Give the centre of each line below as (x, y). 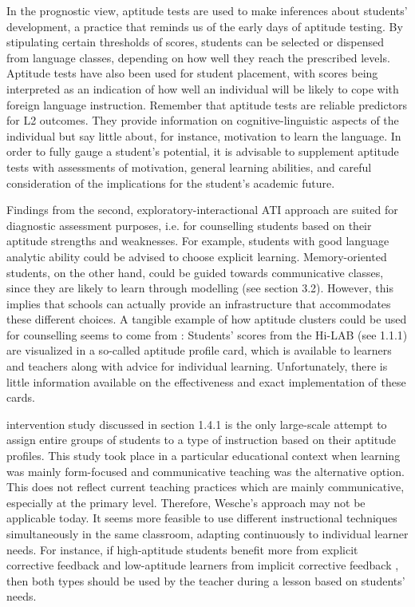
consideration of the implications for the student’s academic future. (171, 182)
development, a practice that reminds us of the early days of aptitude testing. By (205, 26)
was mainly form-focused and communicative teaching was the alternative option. (206, 471)
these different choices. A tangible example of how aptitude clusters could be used (207, 319)
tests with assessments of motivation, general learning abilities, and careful (189, 167)
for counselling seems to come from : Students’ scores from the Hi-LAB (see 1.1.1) (207, 334)
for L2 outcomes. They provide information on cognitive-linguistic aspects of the (203, 120)
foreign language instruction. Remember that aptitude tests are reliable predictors (207, 104)
